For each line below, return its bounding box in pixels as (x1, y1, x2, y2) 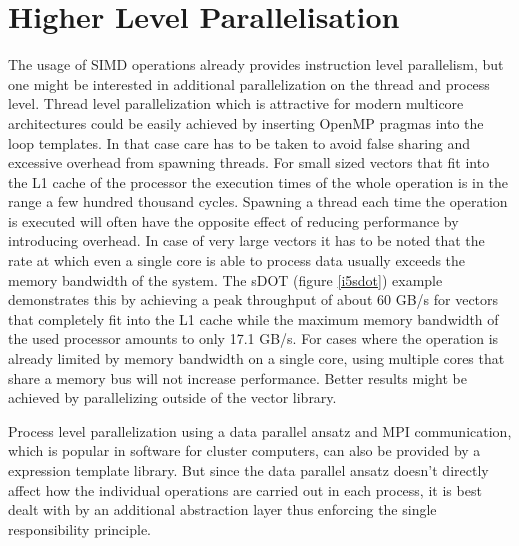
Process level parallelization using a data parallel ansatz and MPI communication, (8, 420, 512, 441)
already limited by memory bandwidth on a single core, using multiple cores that (8, 348, 505, 369)
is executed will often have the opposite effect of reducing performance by (8, 210, 459, 231)
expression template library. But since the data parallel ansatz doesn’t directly (8, 460, 489, 480)
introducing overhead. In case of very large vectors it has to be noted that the (8, 230, 485, 251)
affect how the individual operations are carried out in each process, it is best (8, 479, 482, 500)
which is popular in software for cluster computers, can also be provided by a (8, 440, 481, 461)
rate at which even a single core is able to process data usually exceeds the (8, 250, 466, 271)
